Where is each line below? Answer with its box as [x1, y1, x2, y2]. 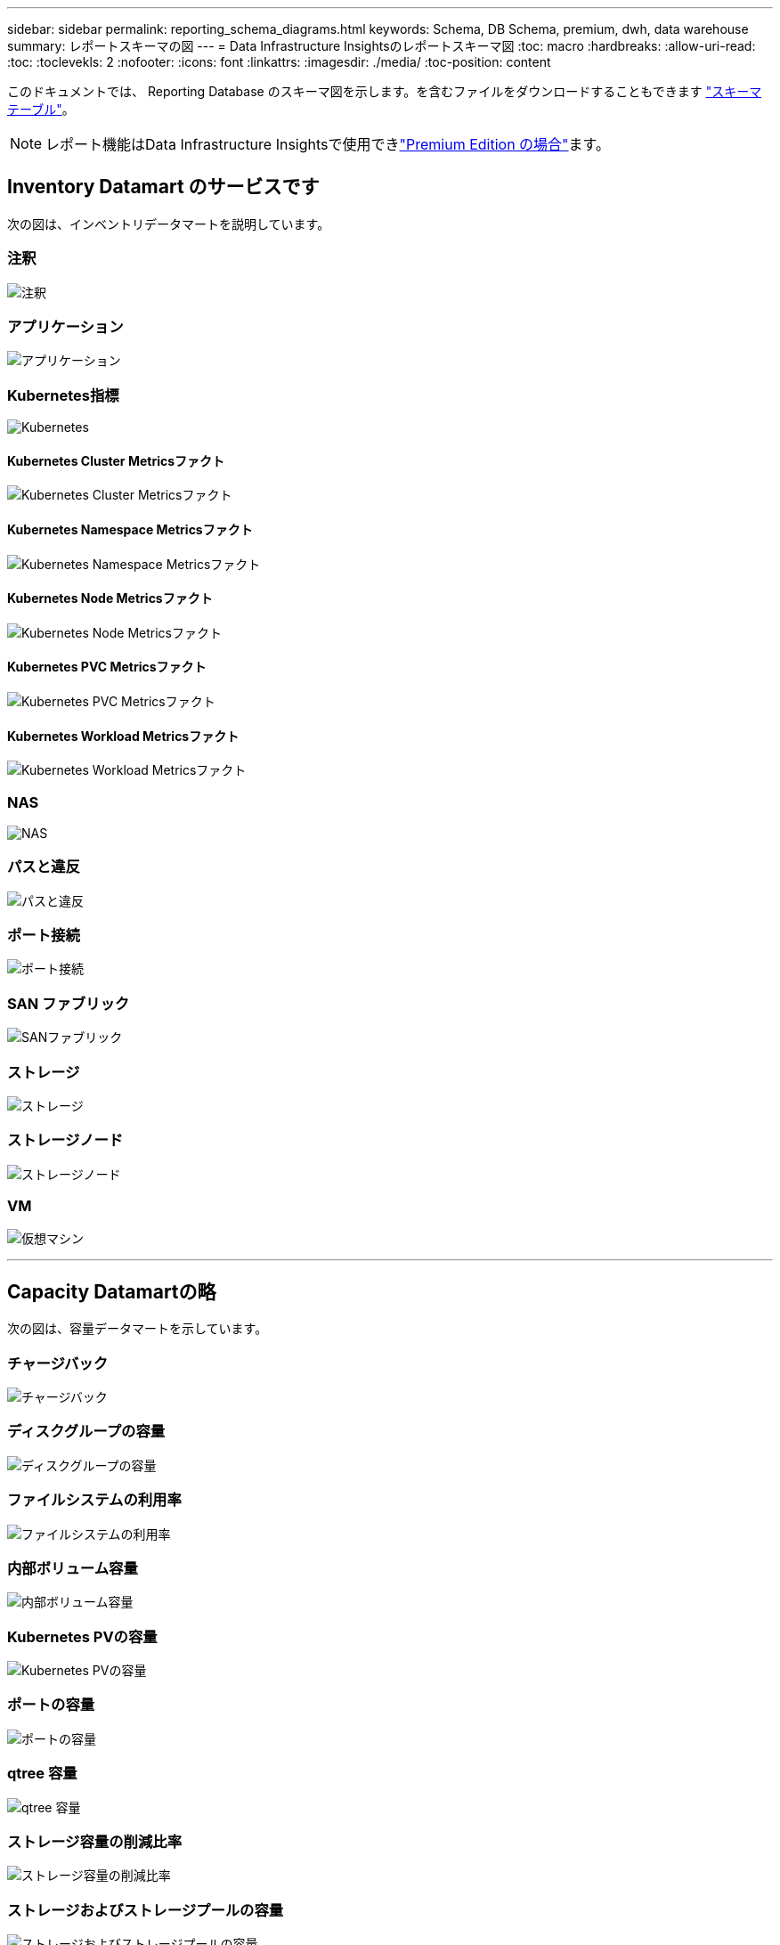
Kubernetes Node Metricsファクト [7, 590, 213, 606]
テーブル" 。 [7, 102, 75, 117]
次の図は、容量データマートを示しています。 [7, 1321, 268, 1337]
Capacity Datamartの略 [7, 1280, 216, 1303]
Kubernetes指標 [7, 386, 119, 404]
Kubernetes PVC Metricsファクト [7, 659, 207, 675]
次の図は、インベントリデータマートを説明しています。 [7, 216, 330, 232]
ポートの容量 [7, 1696, 95, 1714]
